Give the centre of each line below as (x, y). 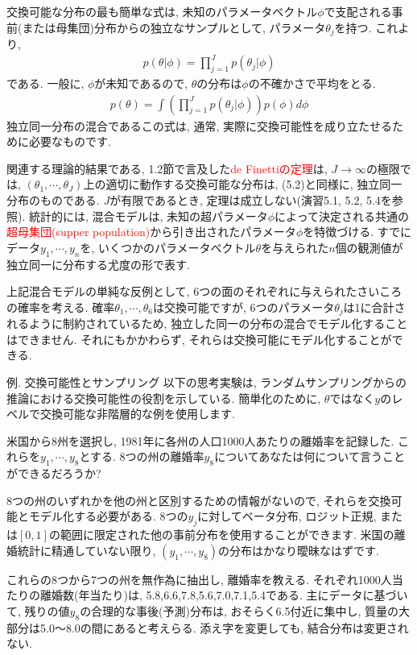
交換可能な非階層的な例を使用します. (137, 414)
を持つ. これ (366, 27)
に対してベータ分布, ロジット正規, (287, 516)
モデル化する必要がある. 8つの (108, 516)
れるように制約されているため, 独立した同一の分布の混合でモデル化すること (207, 323)
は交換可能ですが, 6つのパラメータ (244, 307)
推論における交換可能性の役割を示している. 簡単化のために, (164, 398)
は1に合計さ (374, 307)
